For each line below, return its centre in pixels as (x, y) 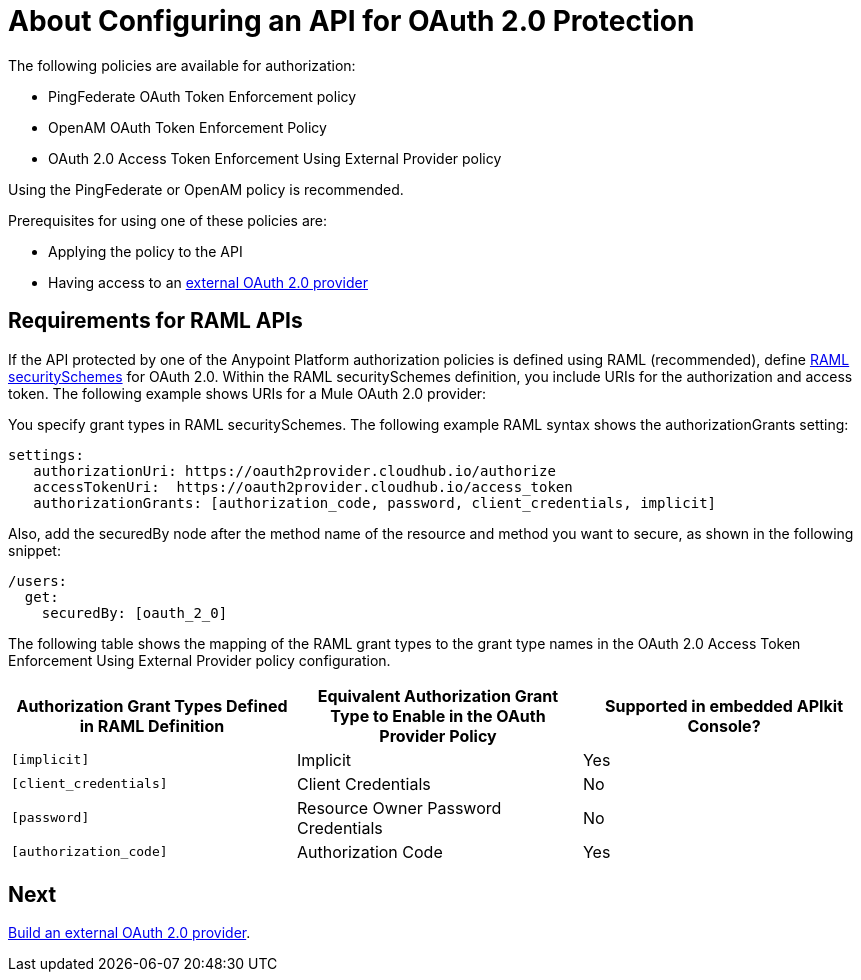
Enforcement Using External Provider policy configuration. (199, 660)
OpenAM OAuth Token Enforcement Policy (187, 127)
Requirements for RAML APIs (155, 321)
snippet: (34, 550)
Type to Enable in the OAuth (438, 715)
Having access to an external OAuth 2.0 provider (208, 282)
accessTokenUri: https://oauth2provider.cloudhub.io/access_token (303, 486)
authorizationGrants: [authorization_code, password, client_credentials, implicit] (375, 502)
